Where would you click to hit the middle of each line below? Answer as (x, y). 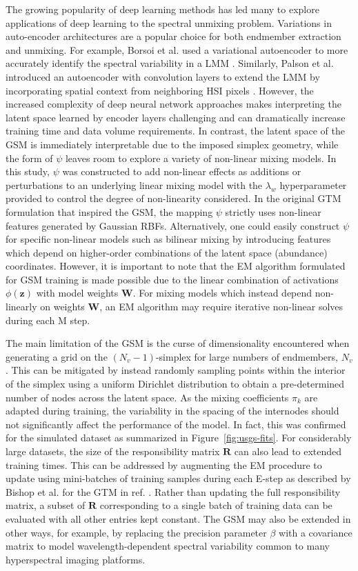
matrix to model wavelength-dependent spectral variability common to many (168, 546)
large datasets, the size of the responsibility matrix (113, 451)
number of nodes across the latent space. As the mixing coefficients (147, 397)
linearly (21, 307)
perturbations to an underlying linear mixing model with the (134, 184)
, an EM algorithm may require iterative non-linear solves (221, 307)
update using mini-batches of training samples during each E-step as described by (178, 478)
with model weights (77, 293)
